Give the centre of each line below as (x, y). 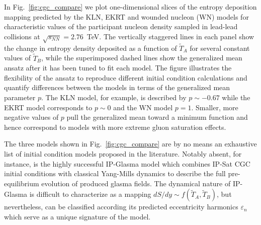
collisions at (22, 36)
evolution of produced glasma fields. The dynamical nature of (136, 183)
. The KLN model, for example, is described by (114, 97)
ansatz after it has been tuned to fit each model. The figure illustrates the (118, 68)
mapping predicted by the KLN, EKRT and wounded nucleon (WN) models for (126, 16)
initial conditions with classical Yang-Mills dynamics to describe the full (115, 173)
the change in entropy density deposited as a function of (91, 48)
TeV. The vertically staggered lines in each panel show (170, 36)
